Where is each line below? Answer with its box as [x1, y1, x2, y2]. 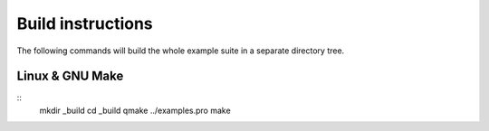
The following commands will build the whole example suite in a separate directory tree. [16, 45, 345, 56]
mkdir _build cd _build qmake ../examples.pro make [39, 105, 231, 116]
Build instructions [16, 14, 153, 33]
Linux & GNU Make [16, 69, 124, 84]
